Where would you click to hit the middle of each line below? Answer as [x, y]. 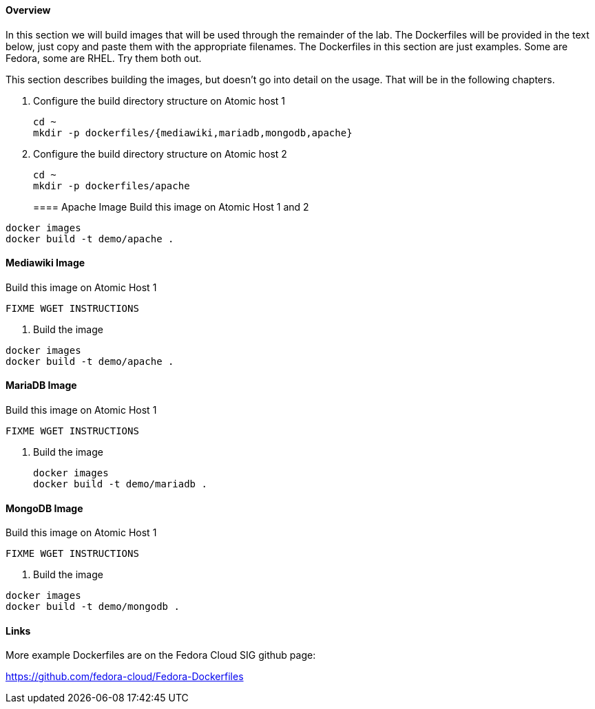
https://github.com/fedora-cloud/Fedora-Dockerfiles [125, 677]
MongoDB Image [44, 508]
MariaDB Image [41, 385]
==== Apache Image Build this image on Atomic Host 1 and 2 [171, 207]
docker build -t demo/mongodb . [93, 607]
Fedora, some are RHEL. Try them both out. [104, 58]
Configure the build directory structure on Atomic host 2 [160, 154]
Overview [28, 10]
